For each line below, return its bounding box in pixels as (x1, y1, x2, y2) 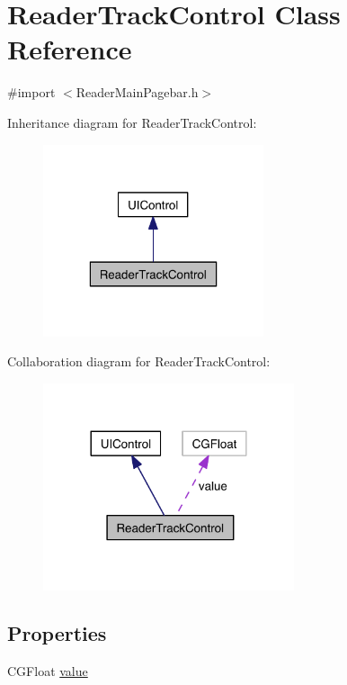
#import (7, 83, 56, 102)
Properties (7, 619, 107, 647)
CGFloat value (7, 662, 88, 680)
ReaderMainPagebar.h (76, 83, 199, 102)
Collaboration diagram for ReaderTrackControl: (7, 352, 271, 371)
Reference (7, 31, 132, 68)
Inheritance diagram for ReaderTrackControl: (7, 113, 257, 131)
